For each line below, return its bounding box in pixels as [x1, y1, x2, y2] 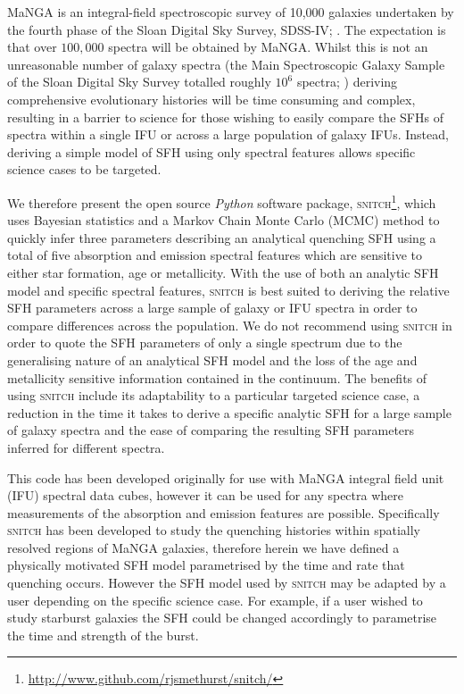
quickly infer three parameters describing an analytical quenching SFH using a [7, 228, 436, 247]
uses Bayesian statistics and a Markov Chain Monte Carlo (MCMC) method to [7, 211, 440, 230]
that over [7, 38, 57, 56]
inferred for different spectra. [7, 438, 165, 456]
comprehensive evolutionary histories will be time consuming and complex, [7, 89, 416, 108]
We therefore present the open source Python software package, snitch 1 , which [7, 190, 436, 212]
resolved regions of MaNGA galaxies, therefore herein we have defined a [7, 538, 400, 556]
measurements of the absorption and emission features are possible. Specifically [7, 503, 440, 522]
